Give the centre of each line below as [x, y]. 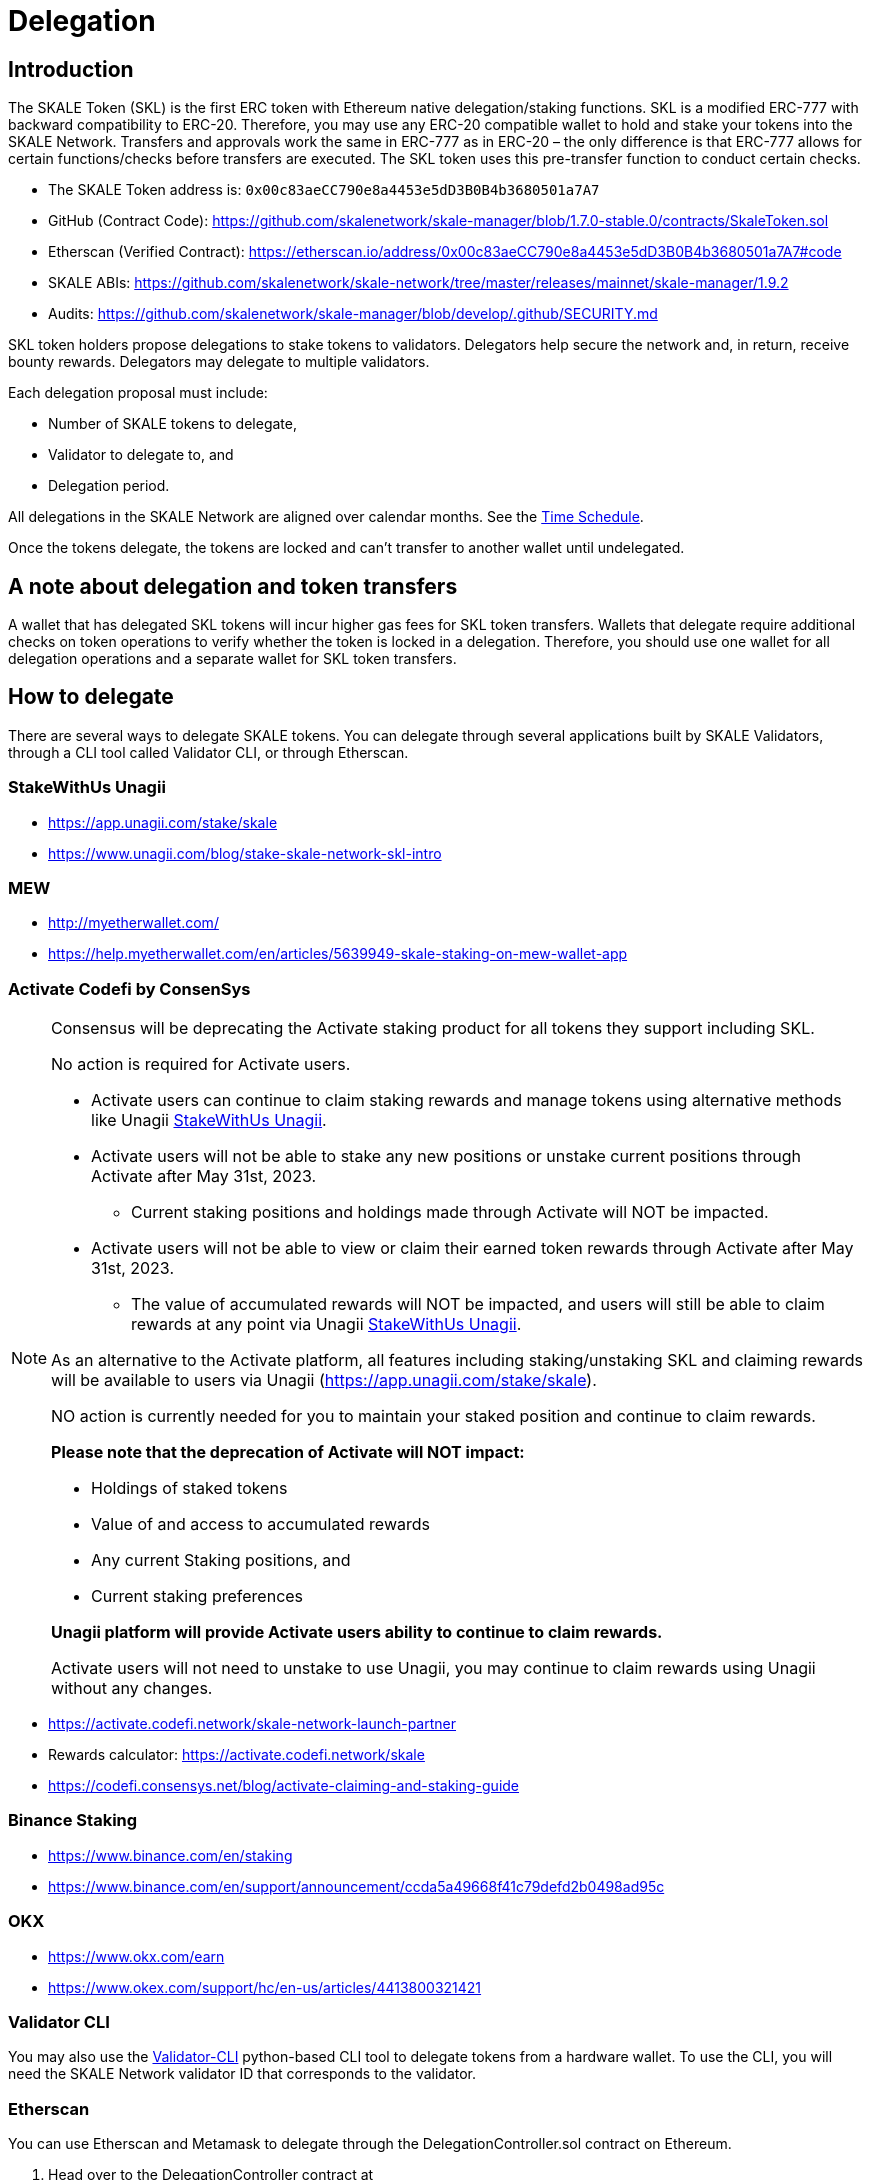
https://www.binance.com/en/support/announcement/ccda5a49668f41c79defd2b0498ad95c [356, 1886]
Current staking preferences [197, 1596]
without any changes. [132, 1688]
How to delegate [91, 697]
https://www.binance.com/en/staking [170, 1855]
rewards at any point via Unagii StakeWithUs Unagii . [326, 1324]
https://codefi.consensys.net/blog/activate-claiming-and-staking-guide [284, 1786]
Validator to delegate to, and [141, 455]
